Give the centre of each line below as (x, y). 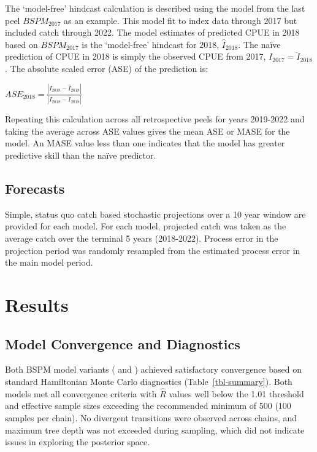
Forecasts (35, 188)
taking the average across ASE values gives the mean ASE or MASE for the (147, 131)
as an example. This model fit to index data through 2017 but (181, 20)
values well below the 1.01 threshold (236, 393)
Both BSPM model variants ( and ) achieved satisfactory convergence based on (153, 369)
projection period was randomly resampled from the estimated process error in (153, 250)
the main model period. (49, 262)
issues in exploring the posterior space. (78, 442)
